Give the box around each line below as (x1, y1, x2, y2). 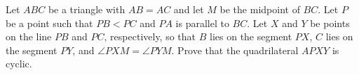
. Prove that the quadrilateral (171, 42, 299, 57)
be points (310, 15, 350, 30)
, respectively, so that (104, 29, 196, 44)
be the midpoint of (219, 2, 300, 16)
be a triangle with (48, 2, 126, 16)
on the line (6, 29, 52, 44)
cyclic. (6, 56, 32, 71)
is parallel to (175, 15, 229, 30)
